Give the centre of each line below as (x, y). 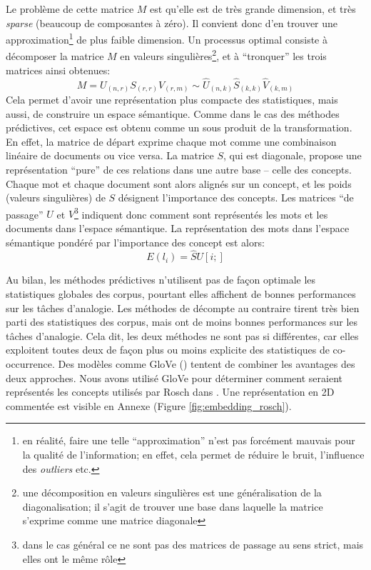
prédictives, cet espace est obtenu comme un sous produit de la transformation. (179, 127)
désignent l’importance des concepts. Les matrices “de (236, 197)
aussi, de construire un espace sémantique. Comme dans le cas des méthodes (173, 113)
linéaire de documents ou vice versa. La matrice (110, 155)
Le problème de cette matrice (70, 9)
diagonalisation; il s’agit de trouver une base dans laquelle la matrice (173, 506)
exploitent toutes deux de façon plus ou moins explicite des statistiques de (168, 350)
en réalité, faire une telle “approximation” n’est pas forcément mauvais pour (189, 440)
